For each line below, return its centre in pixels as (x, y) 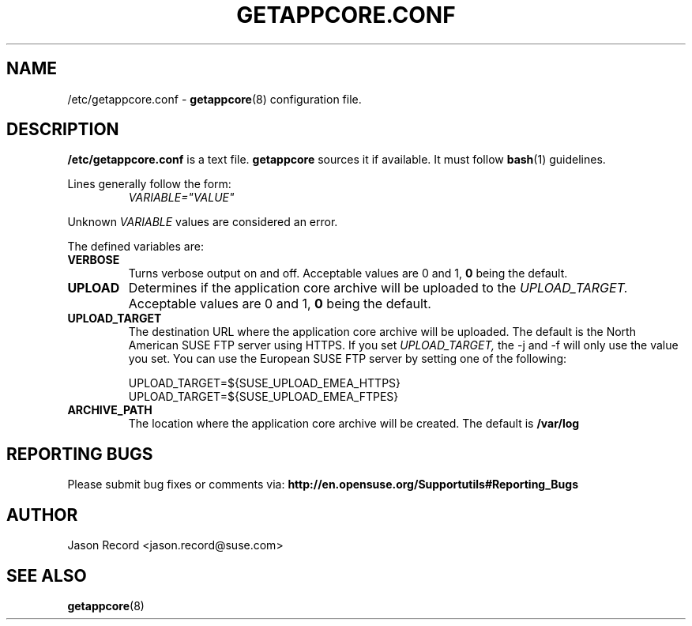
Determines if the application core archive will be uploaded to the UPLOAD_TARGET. (378, 288)
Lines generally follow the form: (149, 184)
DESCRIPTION (63, 130)
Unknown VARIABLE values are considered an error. (203, 222)
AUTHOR (42, 515)
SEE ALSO (47, 575)
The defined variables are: (135, 247)
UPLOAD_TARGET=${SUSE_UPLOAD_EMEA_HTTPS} (265, 383)
